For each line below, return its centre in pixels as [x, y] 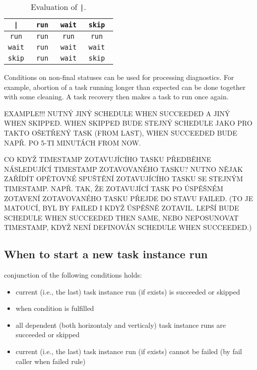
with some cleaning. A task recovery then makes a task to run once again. [116, 97]
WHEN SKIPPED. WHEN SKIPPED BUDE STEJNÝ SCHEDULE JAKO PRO [128, 123]
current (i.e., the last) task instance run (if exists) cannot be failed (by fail [129, 351]
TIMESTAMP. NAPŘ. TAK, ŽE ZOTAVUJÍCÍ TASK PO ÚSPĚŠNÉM [114, 188]
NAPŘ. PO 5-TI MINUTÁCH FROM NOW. [72, 142]
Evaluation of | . [58, 7]
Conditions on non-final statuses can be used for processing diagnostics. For [119, 77]
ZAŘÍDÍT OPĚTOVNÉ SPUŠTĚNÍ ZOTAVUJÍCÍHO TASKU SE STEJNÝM [124, 179]
